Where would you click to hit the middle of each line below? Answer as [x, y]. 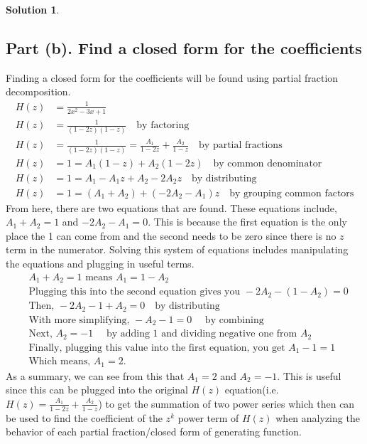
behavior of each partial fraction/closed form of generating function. [154, 432]
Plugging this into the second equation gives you [135, 292]
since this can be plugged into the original [97, 390]
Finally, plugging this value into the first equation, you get [157, 348]
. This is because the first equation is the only [247, 222]
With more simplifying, [79, 320]
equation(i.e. [252, 390]
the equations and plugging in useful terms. [100, 264]
